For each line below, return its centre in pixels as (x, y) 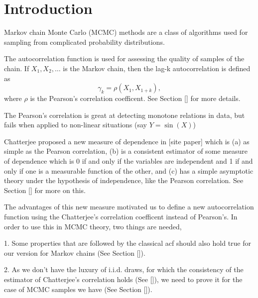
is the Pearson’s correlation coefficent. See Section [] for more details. (135, 98)
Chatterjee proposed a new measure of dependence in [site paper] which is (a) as (127, 141)
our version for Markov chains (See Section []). (75, 252)
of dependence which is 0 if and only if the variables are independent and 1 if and (129, 161)
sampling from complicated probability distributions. (84, 42)
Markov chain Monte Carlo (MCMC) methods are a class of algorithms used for (126, 32)
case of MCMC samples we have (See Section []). (78, 289)
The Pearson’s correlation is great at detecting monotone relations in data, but (125, 115)
